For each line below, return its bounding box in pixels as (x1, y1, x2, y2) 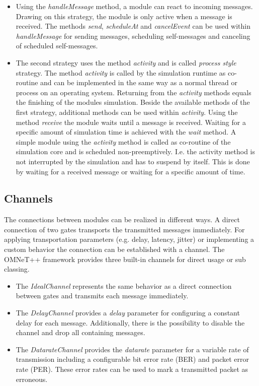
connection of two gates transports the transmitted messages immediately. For (4, 224, 245, 234)
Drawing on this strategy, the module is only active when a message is (16, 11, 232, 21)
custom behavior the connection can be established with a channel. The (4, 244, 225, 254)
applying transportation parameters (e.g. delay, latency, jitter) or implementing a (4, 234, 254, 244)
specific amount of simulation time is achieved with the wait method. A (16, 126, 236, 137)
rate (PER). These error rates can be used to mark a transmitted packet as (16, 364, 248, 374)
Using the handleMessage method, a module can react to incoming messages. (16, 1, 253, 11)
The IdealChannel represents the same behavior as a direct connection (16, 280, 232, 291)
